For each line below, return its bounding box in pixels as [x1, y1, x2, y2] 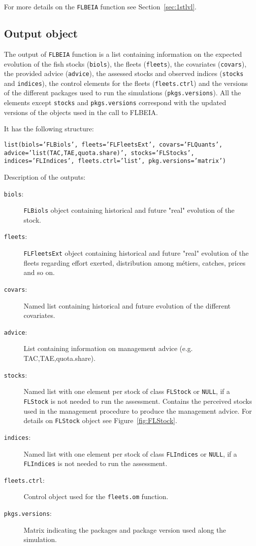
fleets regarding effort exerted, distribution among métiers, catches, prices [24, 257, 246, 268]
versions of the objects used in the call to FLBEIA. [4, 107, 158, 117]
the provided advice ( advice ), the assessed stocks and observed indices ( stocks [4, 68, 244, 78]
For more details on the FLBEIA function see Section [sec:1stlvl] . [4, 1, 197, 11]
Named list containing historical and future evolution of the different [24, 300, 231, 311]
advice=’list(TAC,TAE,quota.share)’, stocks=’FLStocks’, [4, 149, 194, 156]
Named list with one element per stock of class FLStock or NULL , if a [24, 386, 230, 396]
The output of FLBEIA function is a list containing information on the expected [4, 48, 242, 59]
